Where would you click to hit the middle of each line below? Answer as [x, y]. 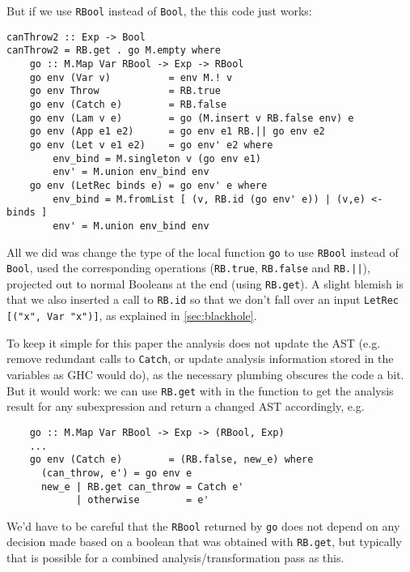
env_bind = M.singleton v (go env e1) [157, 158]
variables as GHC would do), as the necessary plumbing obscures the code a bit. [205, 375]
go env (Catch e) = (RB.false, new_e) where [171, 460]
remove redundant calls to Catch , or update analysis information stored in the [200, 359]
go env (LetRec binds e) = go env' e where [148, 185]
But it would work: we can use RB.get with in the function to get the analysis [200, 390]
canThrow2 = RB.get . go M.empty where [114, 51]
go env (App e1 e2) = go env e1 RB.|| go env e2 [177, 132]
